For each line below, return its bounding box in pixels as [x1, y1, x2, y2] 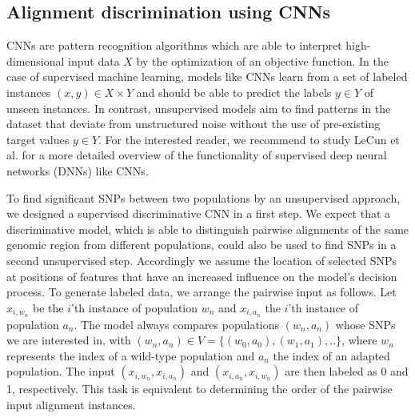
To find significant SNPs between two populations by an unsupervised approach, [6, 189, 401, 206]
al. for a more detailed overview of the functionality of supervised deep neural [6, 147, 387, 163]
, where [341, 332, 377, 348]
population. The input [6, 363, 115, 380]
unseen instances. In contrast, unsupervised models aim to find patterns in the [6, 99, 391, 116]
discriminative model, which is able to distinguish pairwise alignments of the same [6, 220, 409, 237]
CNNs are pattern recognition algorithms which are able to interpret [6, 37, 342, 54]
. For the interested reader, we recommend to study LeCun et [98, 131, 400, 147]
